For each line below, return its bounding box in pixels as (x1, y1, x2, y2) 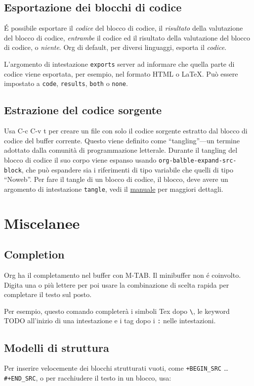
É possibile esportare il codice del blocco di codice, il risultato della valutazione (4, 23, 243, 33)
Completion (4, 247, 65, 262)
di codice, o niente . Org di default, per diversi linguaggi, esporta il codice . (4, 42, 227, 52)
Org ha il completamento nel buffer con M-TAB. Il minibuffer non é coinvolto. (4, 270, 241, 280)
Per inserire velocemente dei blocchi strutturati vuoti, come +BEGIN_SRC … (4, 363, 229, 373)
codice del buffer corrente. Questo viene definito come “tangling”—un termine (4, 135, 240, 145)
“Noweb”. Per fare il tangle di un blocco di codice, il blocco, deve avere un (4, 174, 228, 184)
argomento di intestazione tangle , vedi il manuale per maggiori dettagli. (4, 183, 223, 194)
